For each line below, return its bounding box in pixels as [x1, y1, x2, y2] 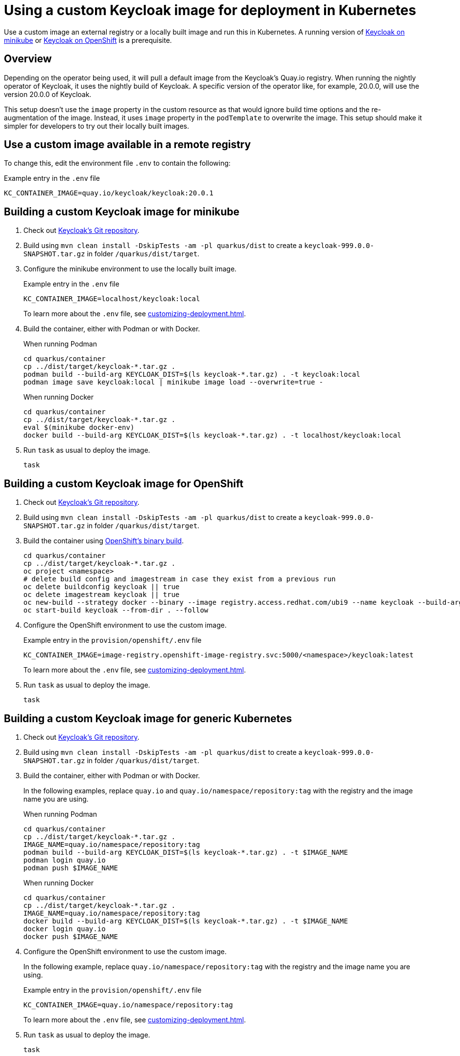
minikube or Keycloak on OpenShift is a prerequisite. [4, 36, 172, 44]
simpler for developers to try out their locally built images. [4, 121, 190, 130]
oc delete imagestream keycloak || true [23, 591, 180, 599]
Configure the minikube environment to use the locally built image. [23, 265, 237, 273]
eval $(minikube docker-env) [23, 423, 134, 432]
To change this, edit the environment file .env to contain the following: [4, 159, 231, 168]
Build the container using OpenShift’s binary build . [23, 537, 184, 545]
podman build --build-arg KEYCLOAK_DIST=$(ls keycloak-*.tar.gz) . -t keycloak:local [23, 370, 361, 379]
